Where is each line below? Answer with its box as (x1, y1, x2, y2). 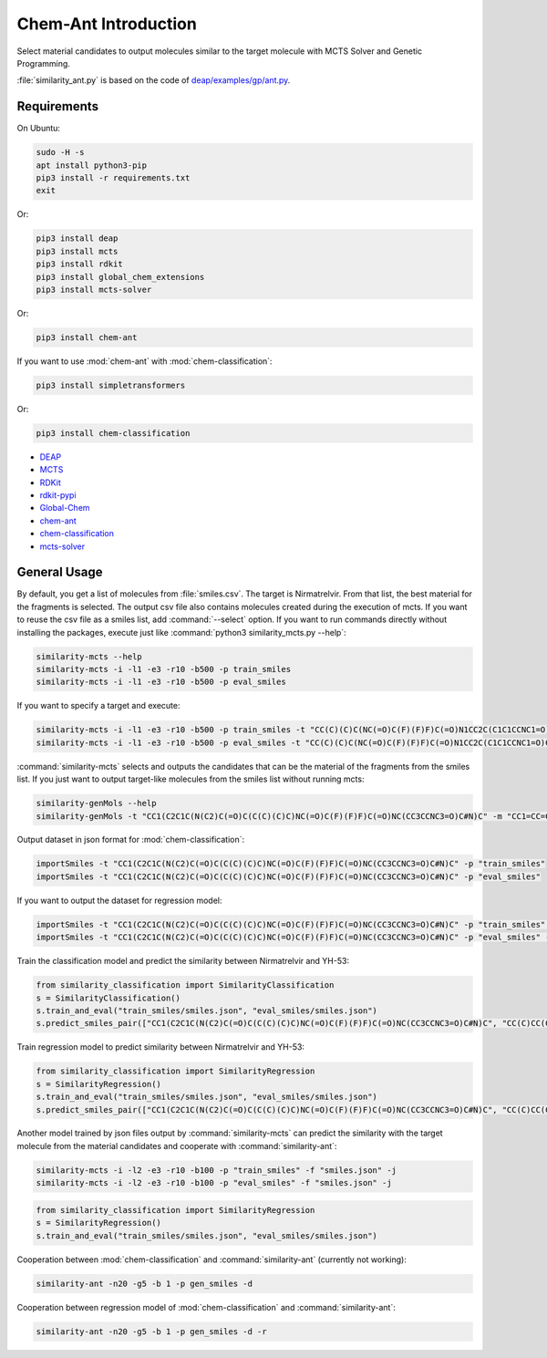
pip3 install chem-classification (36, 428, 191, 438)
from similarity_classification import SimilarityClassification (36, 980, 335, 990)
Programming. (16, 57, 70, 68)
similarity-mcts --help (36, 651, 143, 661)
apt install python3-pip (36, 160, 148, 171)
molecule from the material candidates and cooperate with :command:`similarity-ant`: (16, 1140, 337, 1151)
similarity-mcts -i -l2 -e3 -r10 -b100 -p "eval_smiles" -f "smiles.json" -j (36, 1177, 392, 1188)
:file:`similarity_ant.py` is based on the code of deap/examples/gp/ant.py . (16, 75, 291, 86)
